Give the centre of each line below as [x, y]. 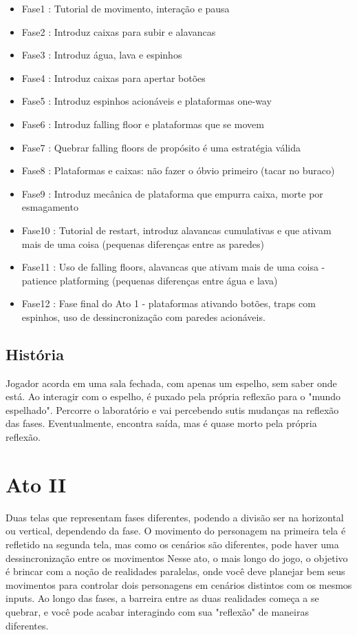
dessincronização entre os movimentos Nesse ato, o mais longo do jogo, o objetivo [177, 558]
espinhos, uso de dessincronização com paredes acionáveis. [143, 316]
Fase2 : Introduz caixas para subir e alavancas [119, 31]
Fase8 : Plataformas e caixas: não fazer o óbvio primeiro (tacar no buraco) [178, 170]
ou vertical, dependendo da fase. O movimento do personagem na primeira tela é [176, 531]
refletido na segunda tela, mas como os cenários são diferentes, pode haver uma [172, 544]
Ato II [36, 484]
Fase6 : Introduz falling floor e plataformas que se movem [143, 124]
